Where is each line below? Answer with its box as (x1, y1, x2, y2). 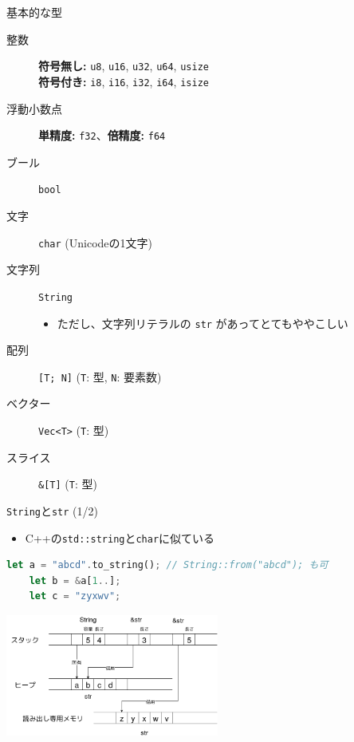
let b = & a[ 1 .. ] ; (29, 574, 121, 586)
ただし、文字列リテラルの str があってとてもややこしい (57, 314, 348, 331)
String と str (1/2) (6, 502, 98, 519)
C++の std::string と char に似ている (25, 529, 215, 546)
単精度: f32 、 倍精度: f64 (38, 127, 166, 144)
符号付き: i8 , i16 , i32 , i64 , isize (38, 73, 209, 89)
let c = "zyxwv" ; (29, 590, 121, 602)
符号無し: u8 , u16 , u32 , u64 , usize (38, 57, 209, 74)
